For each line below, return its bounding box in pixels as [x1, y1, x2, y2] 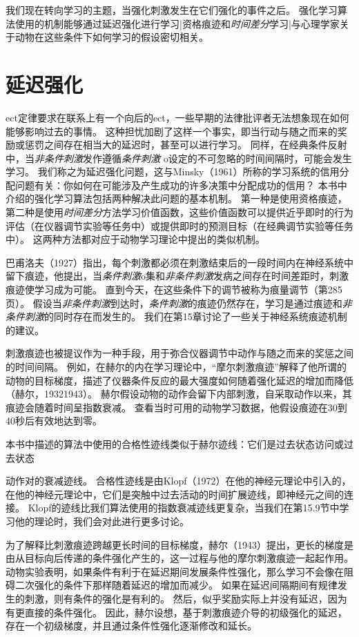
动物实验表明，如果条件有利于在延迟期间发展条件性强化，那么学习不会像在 [6, 564, 344, 578]
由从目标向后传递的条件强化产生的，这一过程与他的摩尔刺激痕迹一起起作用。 [6, 551, 353, 565]
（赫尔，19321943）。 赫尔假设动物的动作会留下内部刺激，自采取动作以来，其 [6, 386, 352, 401]
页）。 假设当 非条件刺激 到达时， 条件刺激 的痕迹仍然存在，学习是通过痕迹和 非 [6, 295, 352, 310]
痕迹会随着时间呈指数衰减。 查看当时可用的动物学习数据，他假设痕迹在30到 [6, 400, 347, 414]
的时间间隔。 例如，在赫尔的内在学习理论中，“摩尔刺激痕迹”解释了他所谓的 [6, 360, 347, 373]
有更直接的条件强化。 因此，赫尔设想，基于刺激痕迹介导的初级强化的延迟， [6, 605, 347, 619]
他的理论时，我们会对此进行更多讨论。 [14, 513, 189, 528]
